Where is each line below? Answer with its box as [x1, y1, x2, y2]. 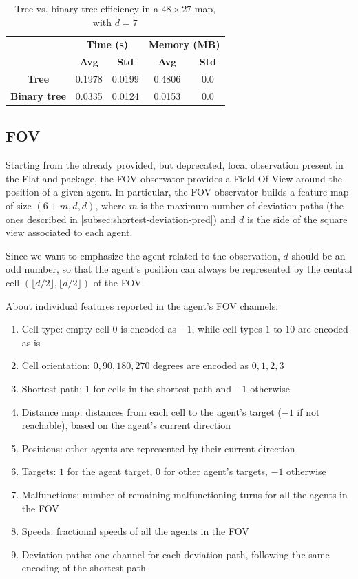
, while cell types [191, 322, 262, 336]
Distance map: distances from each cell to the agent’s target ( [21, 404, 282, 419]
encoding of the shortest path [21, 560, 146, 575]
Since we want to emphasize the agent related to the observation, [6, 248, 280, 262]
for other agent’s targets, [163, 464, 268, 478]
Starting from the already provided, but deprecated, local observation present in [6, 158, 344, 172]
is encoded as [120, 322, 176, 336]
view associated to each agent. [6, 225, 133, 240]
